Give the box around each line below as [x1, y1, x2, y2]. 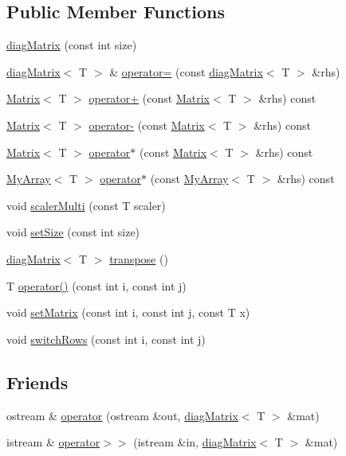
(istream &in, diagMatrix [133, 434, 257, 450]
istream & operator [6, 434, 100, 450]
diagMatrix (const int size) [6, 37, 137, 53]
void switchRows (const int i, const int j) [6, 330, 206, 347]
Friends [6, 369, 69, 394]
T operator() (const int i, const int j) [6, 277, 187, 294]
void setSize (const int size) [6, 224, 140, 240]
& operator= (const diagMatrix [109, 63, 263, 80]
